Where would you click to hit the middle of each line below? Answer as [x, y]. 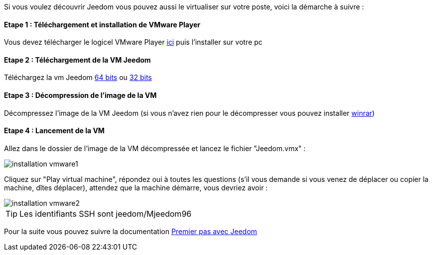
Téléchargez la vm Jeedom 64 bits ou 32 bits [78, 78]
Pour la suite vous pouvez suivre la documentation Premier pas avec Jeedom [131, 231]
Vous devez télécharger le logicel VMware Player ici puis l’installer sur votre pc [133, 42]
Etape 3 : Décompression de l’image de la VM [80, 95]
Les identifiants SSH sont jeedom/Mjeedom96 [106, 213]
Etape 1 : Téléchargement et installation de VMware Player [102, 24]
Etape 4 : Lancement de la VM [54, 131]
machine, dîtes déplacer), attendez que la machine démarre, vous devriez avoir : [136, 187]
